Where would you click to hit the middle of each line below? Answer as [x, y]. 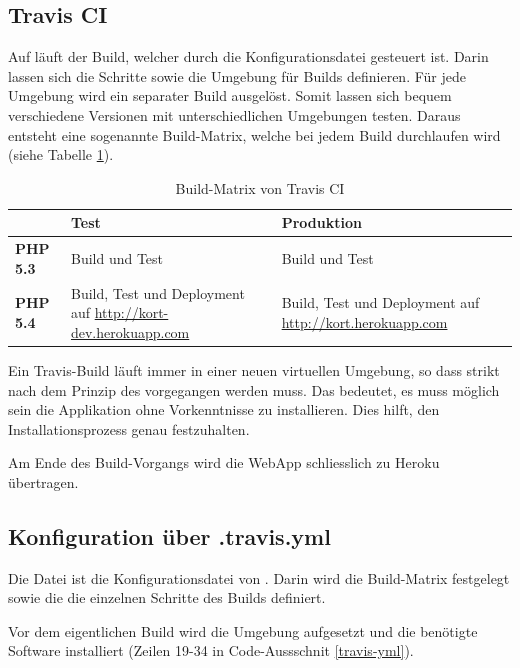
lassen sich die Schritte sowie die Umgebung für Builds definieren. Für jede [237, 75]
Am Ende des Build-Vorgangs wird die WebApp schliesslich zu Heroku [224, 462]
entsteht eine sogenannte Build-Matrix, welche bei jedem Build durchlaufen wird [254, 134]
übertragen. [43, 481]
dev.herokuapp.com [130, 331]
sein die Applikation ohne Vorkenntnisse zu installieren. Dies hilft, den [224, 409]
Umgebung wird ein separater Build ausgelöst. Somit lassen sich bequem [230, 95]
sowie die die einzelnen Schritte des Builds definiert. [167, 597]
